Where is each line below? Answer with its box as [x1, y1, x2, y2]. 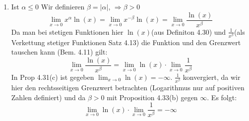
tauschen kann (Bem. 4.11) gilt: [11, 47, 108, 57]
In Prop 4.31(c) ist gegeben [11, 71, 94, 82]
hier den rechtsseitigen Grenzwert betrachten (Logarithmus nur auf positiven [11, 82, 245, 92]
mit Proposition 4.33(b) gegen [107, 92, 198, 102]
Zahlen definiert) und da [11, 92, 86, 102]
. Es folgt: [207, 92, 237, 102]
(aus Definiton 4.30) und [151, 26, 226, 37]
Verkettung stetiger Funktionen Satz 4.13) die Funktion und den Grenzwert [11, 37, 241, 47]
